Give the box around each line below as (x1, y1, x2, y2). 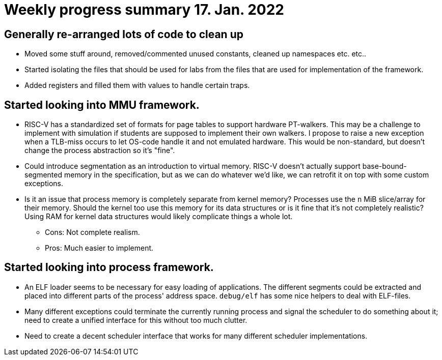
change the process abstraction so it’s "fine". (24, 146, 175, 155)
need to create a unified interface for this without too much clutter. (24, 315, 247, 324)
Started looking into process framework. (4, 261, 214, 274)
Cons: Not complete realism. (45, 228, 140, 237)
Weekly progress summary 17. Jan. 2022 (4, 1, 284, 18)
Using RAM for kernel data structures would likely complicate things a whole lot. (24, 212, 293, 221)
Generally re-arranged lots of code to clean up (4, 27, 243, 41)
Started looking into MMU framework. (4, 98, 200, 111)
